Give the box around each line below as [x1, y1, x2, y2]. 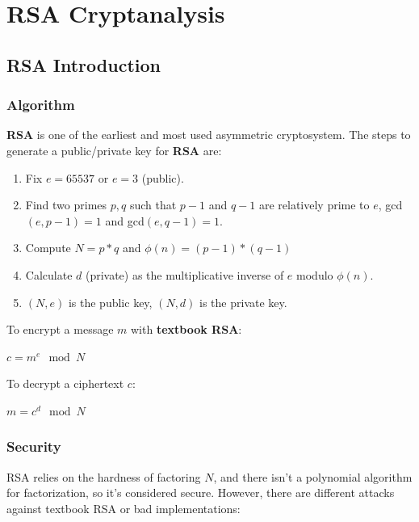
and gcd [105, 212, 145, 229]
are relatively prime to [258, 196, 370, 213]
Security [6, 436, 61, 457]
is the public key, [68, 293, 153, 310]
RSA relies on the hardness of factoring [6, 468, 201, 485]
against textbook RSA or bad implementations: [6, 499, 241, 516]
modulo [296, 266, 333, 283]
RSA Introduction [6, 52, 161, 77]
